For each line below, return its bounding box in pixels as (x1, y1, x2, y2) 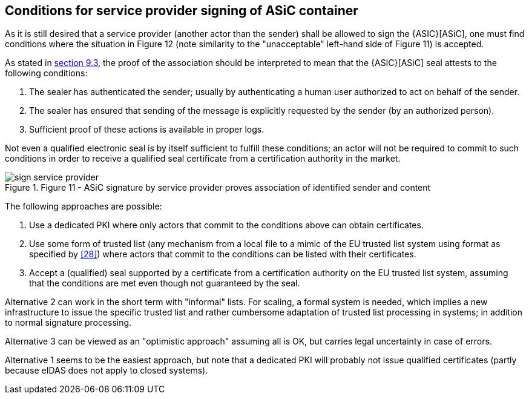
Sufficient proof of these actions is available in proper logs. (29, 124, 264, 135)
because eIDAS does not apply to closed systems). (5, 365, 208, 376)
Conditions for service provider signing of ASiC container (5, 3, 358, 18)
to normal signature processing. (5, 317, 132, 328)
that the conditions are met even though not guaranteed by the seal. (29, 278, 300, 289)
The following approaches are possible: (5, 201, 162, 212)
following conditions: (5, 68, 88, 79)
